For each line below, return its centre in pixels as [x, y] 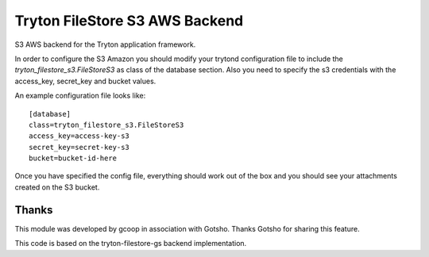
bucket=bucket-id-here [73, 158]
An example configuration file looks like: [80, 96]
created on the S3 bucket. [57, 187]
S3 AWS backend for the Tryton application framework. [105, 44]
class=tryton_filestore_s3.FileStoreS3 [106, 125]
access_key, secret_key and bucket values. [85, 81]
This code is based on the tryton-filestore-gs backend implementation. [131, 244]
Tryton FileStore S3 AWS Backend [129, 21]
